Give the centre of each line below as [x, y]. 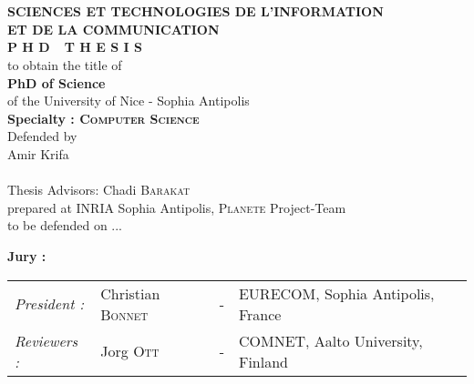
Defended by [42, 136]
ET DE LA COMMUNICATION [113, 29]
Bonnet [124, 314]
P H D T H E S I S [75, 47]
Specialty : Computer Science [103, 118]
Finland [263, 361]
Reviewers [46, 340]
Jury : [27, 255]
